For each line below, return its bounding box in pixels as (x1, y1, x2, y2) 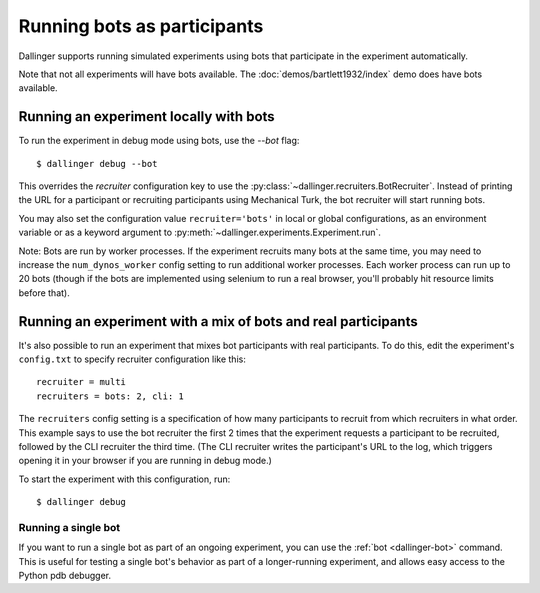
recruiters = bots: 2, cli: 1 (36, 390, 185, 402)
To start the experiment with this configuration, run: (18, 473, 231, 485)
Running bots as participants (18, 15, 264, 37)
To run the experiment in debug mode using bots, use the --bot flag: (18, 135, 300, 147)
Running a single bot (18, 520, 121, 534)
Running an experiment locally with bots (18, 108, 275, 125)
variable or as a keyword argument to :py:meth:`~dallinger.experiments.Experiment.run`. (18, 226, 382, 239)
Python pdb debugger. (18, 570, 112, 582)
